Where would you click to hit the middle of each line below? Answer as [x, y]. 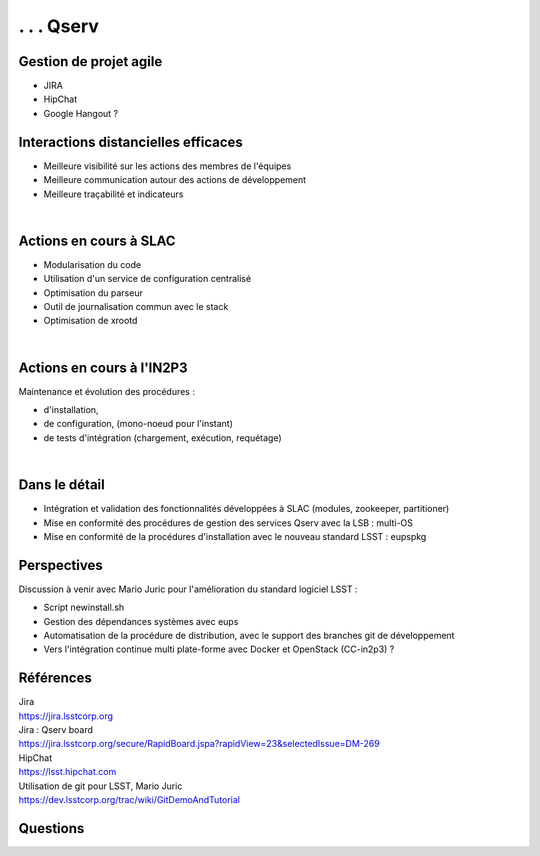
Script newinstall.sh [84, 607]
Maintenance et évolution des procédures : [106, 391]
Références [55, 678]
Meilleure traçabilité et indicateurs [113, 194]
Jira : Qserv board [56, 730]
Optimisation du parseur [93, 292]
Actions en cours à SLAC [97, 240]
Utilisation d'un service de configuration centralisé [147, 279]
